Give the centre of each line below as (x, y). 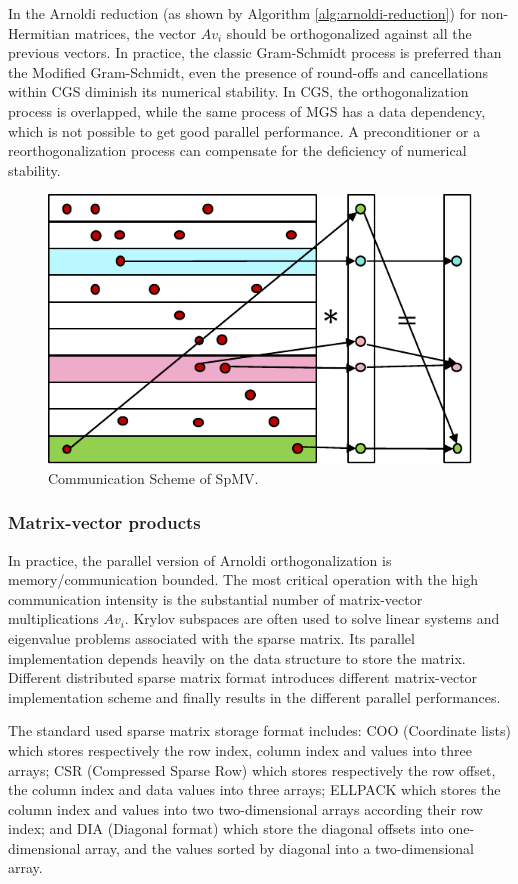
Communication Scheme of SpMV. (153, 477)
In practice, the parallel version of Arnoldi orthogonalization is (200, 559)
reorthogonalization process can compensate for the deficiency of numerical (237, 150)
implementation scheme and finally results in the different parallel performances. (254, 696)
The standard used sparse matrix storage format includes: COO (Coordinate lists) (259, 730)
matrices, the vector (135, 32)
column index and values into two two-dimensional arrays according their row (245, 808)
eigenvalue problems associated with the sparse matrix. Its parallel (211, 637)
